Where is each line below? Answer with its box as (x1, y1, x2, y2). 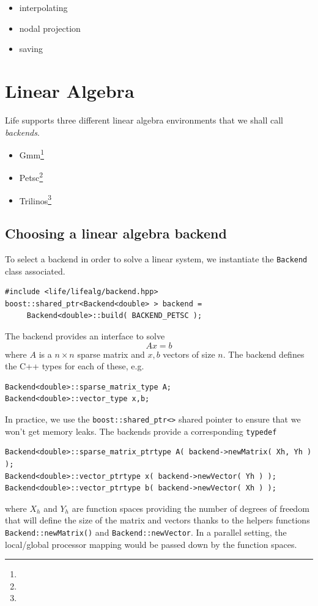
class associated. (5, 264, 65, 277)
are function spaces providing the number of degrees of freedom (72, 501, 309, 514)
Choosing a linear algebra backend (5, 224, 227, 243)
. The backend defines (223, 347, 305, 360)
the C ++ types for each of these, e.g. (5, 360, 144, 372)
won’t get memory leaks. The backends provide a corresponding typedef (5, 424, 277, 437)
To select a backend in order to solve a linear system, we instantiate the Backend (5, 253, 308, 265)
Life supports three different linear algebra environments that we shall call (5, 113, 283, 126)
